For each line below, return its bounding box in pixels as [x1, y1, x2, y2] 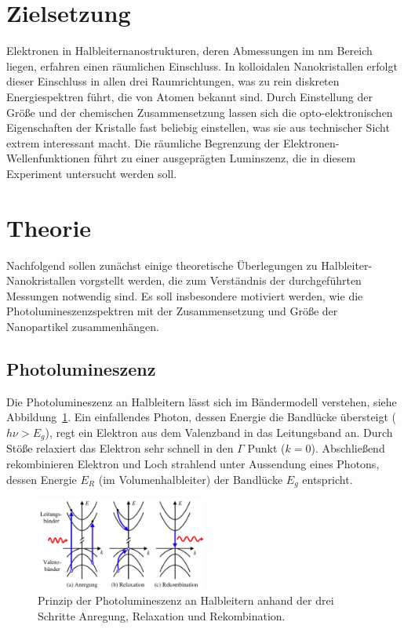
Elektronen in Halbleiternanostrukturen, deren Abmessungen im [6, 42, 315, 59]
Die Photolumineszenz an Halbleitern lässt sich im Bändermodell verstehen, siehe [6, 393, 397, 409]
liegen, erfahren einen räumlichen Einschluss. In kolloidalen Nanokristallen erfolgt [6, 57, 398, 74]
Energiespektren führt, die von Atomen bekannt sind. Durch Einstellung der [6, 88, 373, 104]
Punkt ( [247, 440, 286, 456]
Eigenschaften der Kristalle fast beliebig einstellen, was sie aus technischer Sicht [6, 119, 390, 136]
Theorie [6, 211, 92, 243]
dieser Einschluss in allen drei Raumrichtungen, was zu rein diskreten [6, 73, 340, 89]
